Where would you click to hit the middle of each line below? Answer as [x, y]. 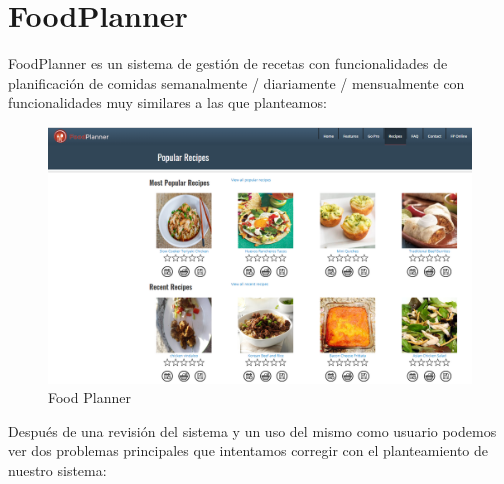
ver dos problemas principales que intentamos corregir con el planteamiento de [248, 450]
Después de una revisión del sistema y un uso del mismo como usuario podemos [252, 430]
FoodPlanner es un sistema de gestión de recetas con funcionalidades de [228, 63]
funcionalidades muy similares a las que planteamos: [167, 102]
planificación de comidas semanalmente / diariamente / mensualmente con [236, 82]
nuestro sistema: [57, 470]
